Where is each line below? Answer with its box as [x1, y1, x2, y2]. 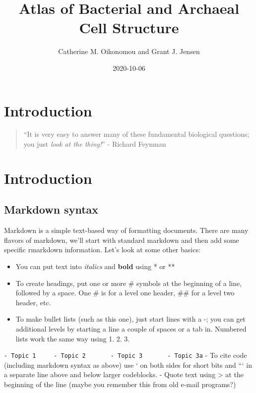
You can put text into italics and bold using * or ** [15, 261, 175, 271]
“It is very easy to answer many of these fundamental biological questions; [23, 129, 250, 139]
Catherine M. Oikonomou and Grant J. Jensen [58, 46, 200, 56]
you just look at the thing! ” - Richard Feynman [23, 139, 166, 149]
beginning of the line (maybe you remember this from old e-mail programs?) [4, 379, 236, 389]
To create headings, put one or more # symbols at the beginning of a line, [15, 278, 242, 288]
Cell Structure [79, 17, 179, 38]
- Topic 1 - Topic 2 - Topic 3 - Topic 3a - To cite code [4, 350, 247, 360]
